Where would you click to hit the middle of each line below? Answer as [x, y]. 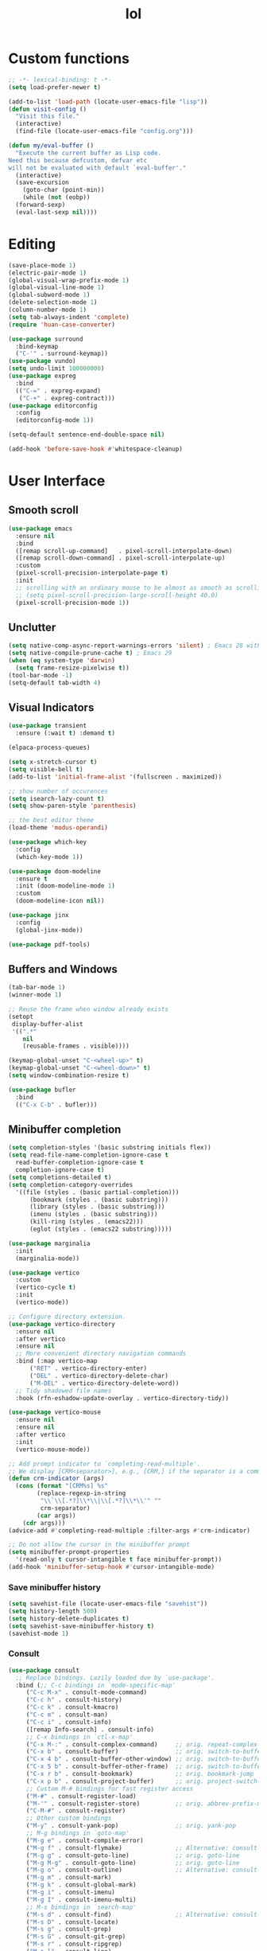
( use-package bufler [43, 1090]
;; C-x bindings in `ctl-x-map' [79, 1737]
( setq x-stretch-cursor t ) [53, 762]
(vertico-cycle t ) [46, 1288]
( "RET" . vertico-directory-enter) [88, 1368]
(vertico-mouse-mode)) [53, 1450]
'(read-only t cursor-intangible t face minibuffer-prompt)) [119, 1560]
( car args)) [57, 1516]
